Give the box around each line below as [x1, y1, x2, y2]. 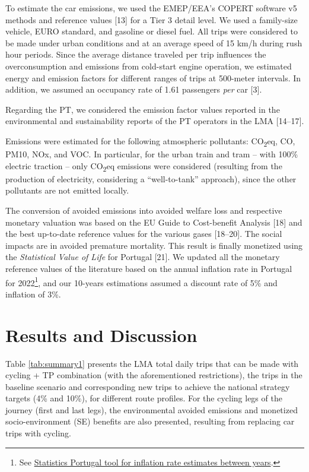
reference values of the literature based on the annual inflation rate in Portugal [5, 262, 292, 274]
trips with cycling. [5, 427, 71, 439]
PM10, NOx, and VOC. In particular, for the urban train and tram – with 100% [5, 148, 298, 160]
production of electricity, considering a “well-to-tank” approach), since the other [5, 172, 297, 185]
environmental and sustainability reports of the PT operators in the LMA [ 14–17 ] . [5, 115, 304, 127]
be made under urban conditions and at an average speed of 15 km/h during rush [5, 36, 302, 49]
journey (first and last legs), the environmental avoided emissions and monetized [5, 403, 298, 416]
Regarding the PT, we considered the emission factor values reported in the [5, 103, 280, 115]
